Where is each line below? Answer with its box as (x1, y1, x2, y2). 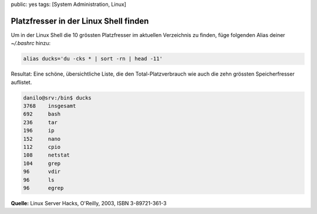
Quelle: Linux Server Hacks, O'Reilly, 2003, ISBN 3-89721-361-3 (11, 199, 167, 206)
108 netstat (23, 152, 70, 158)
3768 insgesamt (23, 103, 76, 110)
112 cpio (23, 144, 61, 150)
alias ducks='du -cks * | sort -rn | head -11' (23, 56, 163, 62)
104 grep (23, 160, 61, 167)
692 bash (23, 111, 61, 117)
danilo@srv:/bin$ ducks (23, 94, 92, 101)
